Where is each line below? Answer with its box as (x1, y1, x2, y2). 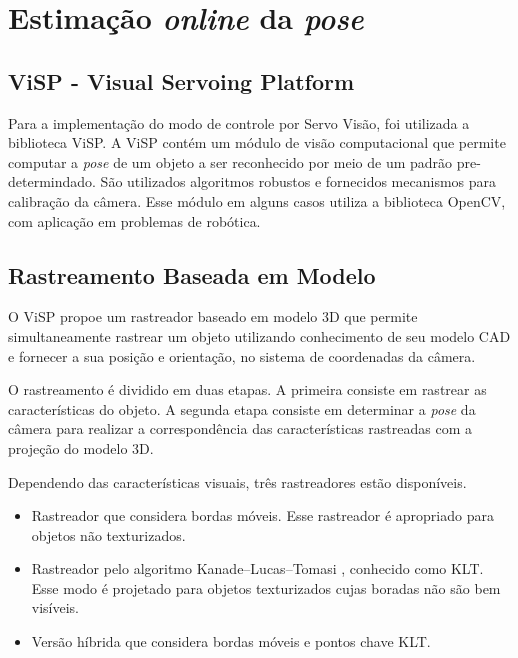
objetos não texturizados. (31, 524, 186, 545)
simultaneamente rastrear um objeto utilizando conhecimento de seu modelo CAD (8, 325, 511, 346)
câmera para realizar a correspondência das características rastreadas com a (8, 418, 472, 439)
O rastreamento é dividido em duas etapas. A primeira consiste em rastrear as (8, 379, 487, 400)
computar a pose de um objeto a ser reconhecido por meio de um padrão (8, 151, 453, 172)
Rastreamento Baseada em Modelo (8, 259, 376, 290)
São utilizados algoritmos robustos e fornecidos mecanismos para (100, 171, 497, 192)
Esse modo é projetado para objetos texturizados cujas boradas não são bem (31, 577, 501, 598)
